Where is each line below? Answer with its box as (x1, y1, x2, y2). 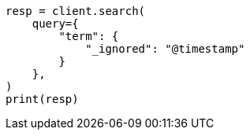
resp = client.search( (6, 5, 146, 17)
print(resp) (6, 93, 79, 105)
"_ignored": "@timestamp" (85, 42, 245, 55)
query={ (32, 17, 79, 30)
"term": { (58, 30, 119, 42)
